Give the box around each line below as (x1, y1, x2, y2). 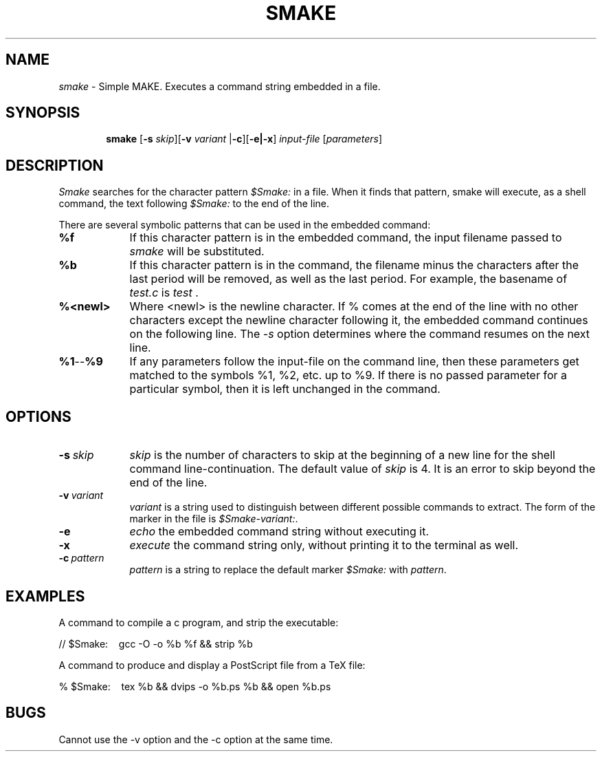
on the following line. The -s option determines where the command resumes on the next (129, 327, 590, 341)
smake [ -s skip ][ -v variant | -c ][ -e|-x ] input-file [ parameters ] (106, 133, 383, 145)
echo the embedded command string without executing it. (129, 524, 430, 539)
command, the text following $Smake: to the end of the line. (58, 198, 330, 210)
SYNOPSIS (5, 104, 80, 122)
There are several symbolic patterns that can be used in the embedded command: (58, 219, 431, 231)
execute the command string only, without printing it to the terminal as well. (129, 538, 519, 553)
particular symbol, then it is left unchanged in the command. (129, 382, 441, 396)
